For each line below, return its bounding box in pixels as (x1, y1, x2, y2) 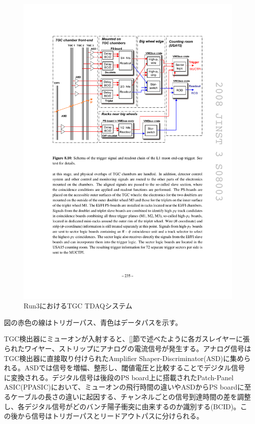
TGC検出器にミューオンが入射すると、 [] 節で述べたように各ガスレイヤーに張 (4, 333, 250, 344)
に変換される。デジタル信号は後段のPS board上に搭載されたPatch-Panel (4, 372, 234, 382)
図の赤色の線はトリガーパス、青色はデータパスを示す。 (4, 317, 182, 327)
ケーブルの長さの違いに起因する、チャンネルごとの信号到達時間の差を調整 (10, 392, 251, 402)
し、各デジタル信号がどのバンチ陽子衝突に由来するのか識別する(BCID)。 (4, 401, 241, 411)
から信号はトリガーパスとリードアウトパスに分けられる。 (17, 411, 203, 421)
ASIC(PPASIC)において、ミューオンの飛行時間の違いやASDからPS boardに (4, 382, 244, 392)
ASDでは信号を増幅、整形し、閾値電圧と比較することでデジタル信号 (24, 363, 245, 373)
